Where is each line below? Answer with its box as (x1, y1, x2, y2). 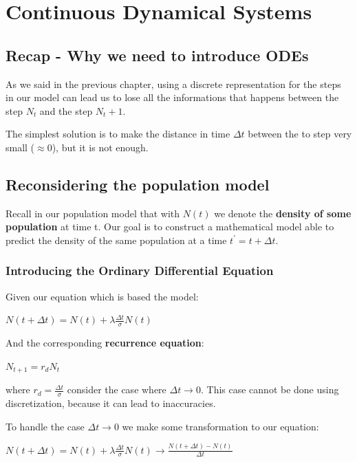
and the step (39, 103, 93, 118)
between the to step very (248, 126, 352, 141)
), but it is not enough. (52, 140, 149, 154)
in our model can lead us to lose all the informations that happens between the (6, 90, 339, 104)
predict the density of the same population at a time (6, 232, 227, 247)
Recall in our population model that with (6, 206, 180, 220)
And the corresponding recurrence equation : (6, 335, 204, 350)
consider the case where (67, 382, 166, 397)
